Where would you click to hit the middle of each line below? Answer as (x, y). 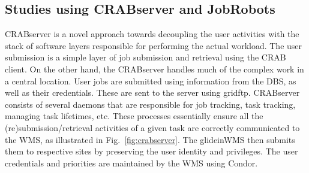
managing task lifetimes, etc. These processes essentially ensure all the (134, 116)
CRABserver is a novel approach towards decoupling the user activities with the (152, 34)
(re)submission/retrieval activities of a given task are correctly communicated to (152, 127)
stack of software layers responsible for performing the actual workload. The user (154, 45)
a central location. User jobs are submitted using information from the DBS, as (151, 81)
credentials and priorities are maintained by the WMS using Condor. (131, 163)
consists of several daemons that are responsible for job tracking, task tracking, (150, 104)
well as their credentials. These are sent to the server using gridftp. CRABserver (152, 92)
